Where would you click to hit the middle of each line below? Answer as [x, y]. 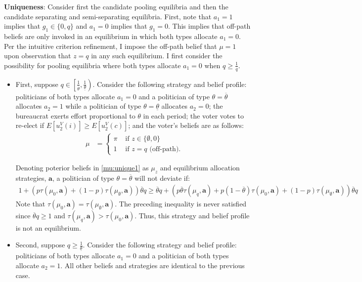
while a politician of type [103, 106]
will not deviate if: [162, 178]
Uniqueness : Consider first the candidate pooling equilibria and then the [116, 6]
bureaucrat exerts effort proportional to [75, 115]
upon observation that [38, 56]
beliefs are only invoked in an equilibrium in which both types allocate [111, 36]
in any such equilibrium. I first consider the [157, 56]
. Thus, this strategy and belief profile [192, 216]
